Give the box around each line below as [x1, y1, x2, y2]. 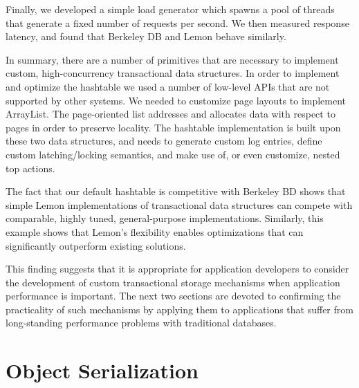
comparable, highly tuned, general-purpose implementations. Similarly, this [6, 211, 324, 225]
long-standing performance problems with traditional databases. [6, 315, 277, 330]
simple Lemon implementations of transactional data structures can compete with [6, 197, 353, 212]
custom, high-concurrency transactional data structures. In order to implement [6, 66, 340, 80]
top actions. [6, 160, 55, 175]
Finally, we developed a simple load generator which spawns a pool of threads [6, 2, 335, 16]
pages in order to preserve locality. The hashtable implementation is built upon [6, 120, 341, 134]
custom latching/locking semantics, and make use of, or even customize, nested [6, 147, 340, 161]
